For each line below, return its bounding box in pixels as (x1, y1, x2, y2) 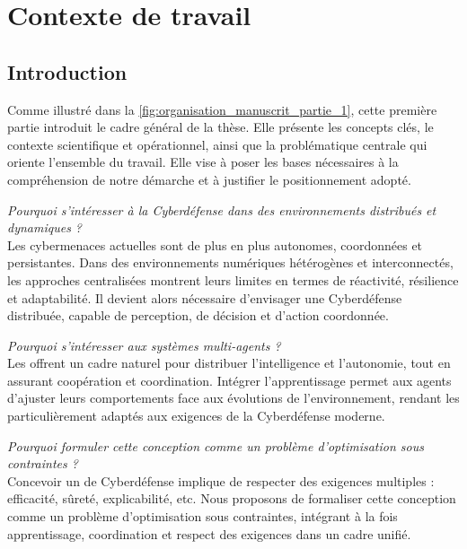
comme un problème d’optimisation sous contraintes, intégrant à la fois (7, 507, 398, 526)
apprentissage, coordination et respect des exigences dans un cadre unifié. (7, 524, 411, 543)
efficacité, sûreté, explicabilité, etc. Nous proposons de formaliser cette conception (7, 489, 456, 508)
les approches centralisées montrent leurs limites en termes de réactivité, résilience (7, 270, 459, 289)
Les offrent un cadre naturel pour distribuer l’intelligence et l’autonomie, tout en (7, 353, 451, 372)
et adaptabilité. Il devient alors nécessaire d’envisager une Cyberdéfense (7, 288, 402, 307)
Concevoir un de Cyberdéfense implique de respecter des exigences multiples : (7, 471, 435, 490)
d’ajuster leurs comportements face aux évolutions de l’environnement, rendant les (7, 388, 460, 407)
